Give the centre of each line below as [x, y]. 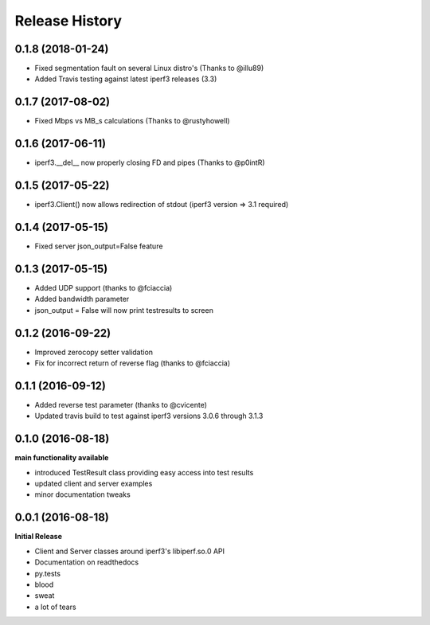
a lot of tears [55, 607]
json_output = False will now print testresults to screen [124, 310]
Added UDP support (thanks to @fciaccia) [104, 287]
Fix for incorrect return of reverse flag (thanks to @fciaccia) [133, 363]
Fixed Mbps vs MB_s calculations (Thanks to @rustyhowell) [132, 121]
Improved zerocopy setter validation [94, 352]
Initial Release [39, 537]
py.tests [48, 573]
